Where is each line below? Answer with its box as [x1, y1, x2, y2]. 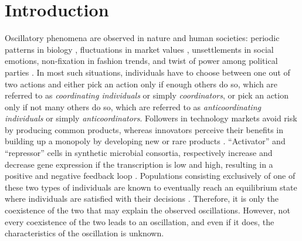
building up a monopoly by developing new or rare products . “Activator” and [5, 135, 286, 147]
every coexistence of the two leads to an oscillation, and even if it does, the [5, 215, 274, 228]
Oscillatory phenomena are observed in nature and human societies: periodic [5, 32, 280, 44]
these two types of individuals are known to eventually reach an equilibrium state [5, 181, 297, 193]
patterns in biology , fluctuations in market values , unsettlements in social [5, 43, 274, 55]
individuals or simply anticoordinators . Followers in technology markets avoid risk [5, 112, 297, 124]
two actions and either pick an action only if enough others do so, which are [5, 77, 278, 90]
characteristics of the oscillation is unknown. [5, 227, 164, 239]
